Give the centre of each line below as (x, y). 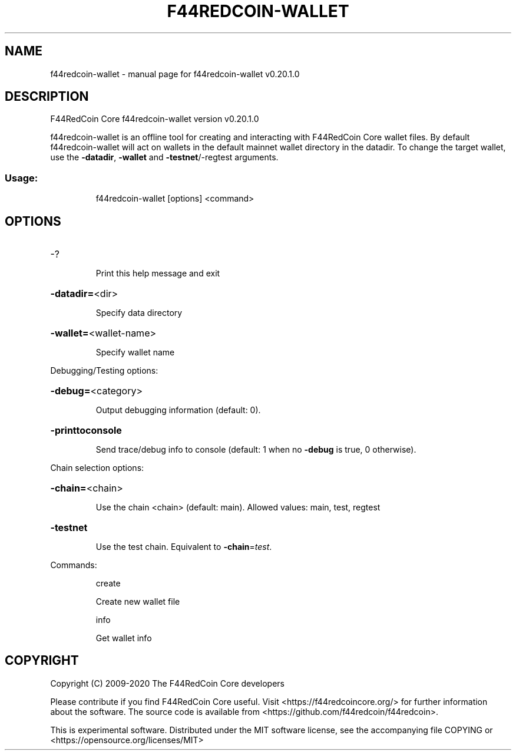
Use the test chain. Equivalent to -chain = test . (184, 547)
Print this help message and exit (158, 273)
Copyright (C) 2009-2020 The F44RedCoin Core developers (167, 683)
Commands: (74, 565)
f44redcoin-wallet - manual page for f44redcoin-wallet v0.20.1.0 (175, 74)
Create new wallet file (138, 602)
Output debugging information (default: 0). (178, 410)
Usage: (21, 178)
